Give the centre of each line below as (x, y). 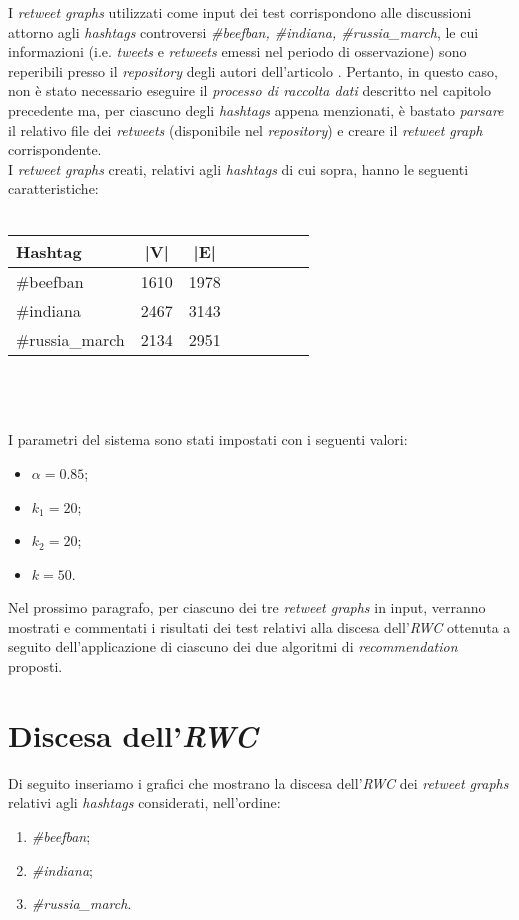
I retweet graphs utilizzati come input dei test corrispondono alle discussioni (240, 12)
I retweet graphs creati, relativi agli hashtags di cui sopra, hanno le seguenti (238, 168)
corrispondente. (55, 149)
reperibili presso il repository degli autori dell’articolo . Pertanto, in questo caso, (253, 70)
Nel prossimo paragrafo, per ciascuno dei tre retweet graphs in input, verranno (247, 607)
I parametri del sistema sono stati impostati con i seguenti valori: (208, 439)
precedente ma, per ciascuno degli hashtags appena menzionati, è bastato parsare (256, 109)
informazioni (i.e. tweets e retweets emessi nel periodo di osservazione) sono (237, 51)
